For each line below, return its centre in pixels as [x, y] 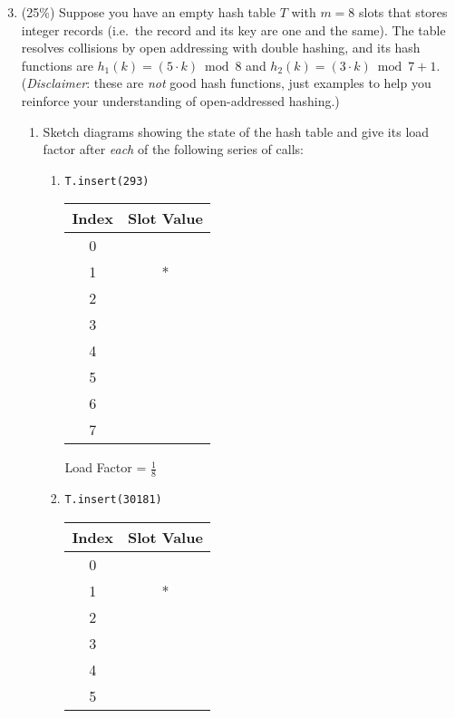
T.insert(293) [107, 181]
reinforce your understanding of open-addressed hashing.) [180, 100]
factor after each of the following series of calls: [173, 149]
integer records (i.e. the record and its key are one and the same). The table [233, 29]
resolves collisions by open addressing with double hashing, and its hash [221, 48]
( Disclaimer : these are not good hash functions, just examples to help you [226, 83]
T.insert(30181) [113, 500]
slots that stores [403, 12]
